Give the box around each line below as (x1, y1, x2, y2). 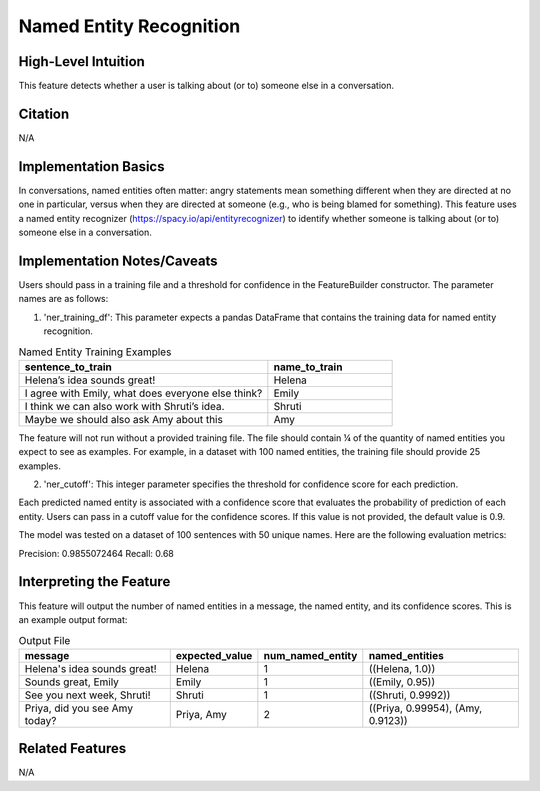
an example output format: (18, 613, 128, 625)
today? (24, 713, 57, 727)
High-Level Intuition (18, 53, 145, 70)
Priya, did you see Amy (24, 701, 134, 715)
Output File (18, 633, 71, 647)
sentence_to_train (24, 360, 112, 374)
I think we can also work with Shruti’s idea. (24, 399, 225, 413)
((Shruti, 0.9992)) (368, 688, 451, 702)
